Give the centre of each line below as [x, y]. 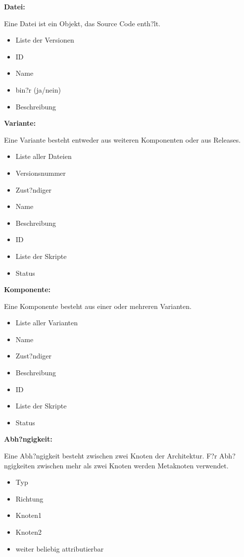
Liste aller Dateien [44, 156]
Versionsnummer [41, 173]
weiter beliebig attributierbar [60, 548]
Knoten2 [28, 532]
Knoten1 [28, 515]
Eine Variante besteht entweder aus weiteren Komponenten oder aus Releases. [122, 139]
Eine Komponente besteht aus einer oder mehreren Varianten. [98, 306]
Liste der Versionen [45, 40]
